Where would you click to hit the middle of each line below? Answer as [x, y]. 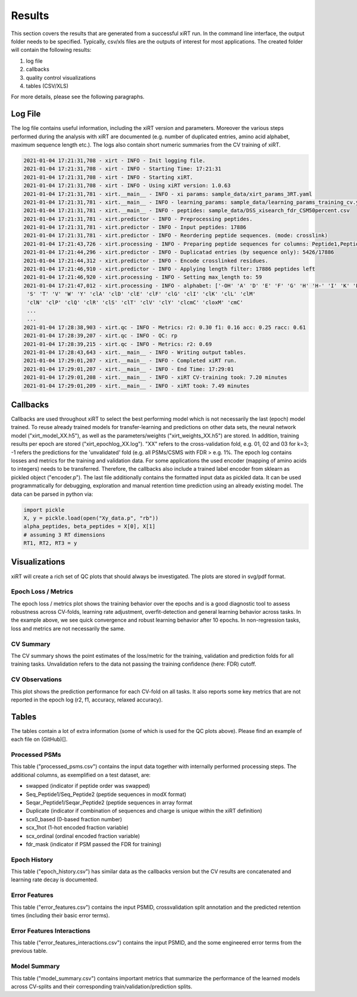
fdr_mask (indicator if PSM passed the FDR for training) [94, 844]
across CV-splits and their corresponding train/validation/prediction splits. [102, 987]
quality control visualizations [61, 77]
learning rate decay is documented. [54, 880]
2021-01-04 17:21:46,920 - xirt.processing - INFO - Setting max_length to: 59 [143, 277]
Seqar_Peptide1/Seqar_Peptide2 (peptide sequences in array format [109, 802]
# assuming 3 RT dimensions [64, 535]
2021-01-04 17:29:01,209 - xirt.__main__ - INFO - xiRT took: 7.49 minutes [137, 386]
